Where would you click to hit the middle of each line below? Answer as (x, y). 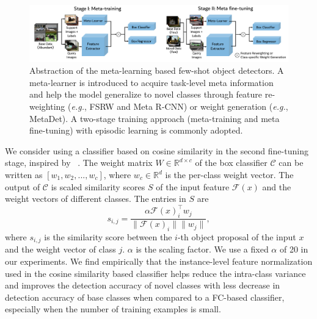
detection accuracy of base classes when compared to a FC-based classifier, (145, 297)
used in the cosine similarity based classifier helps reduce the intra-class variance (155, 273)
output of (23, 186)
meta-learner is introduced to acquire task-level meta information (151, 82)
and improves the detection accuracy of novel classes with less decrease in (143, 285)
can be (291, 163)
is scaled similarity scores (98, 186)
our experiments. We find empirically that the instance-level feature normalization (159, 261)
